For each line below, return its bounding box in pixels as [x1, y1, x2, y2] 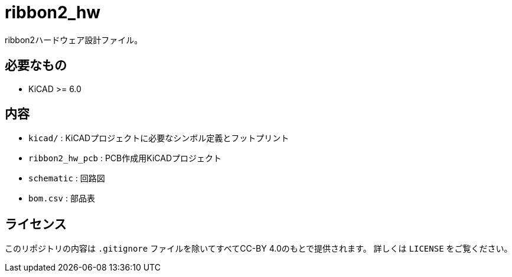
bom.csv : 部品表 [28, 193, 95, 204]
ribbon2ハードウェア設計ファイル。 [5, 34, 143, 45]
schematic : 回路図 [28, 173, 105, 184]
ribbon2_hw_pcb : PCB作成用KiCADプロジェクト [28, 153, 221, 164]
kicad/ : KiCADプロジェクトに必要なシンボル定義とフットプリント [28, 133, 289, 144]
